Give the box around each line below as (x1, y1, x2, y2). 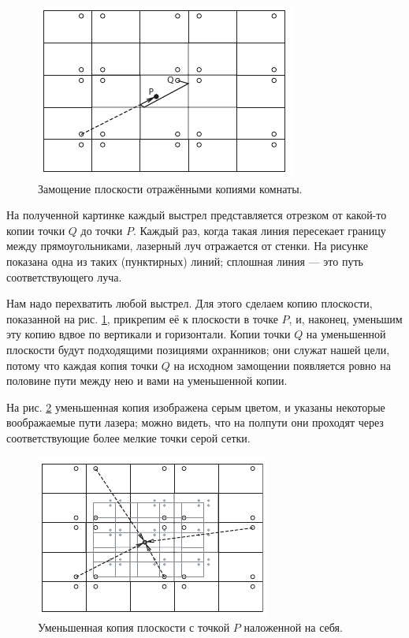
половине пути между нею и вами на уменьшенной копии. (6, 372, 288, 389)
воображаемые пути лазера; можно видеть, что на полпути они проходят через (6, 414, 384, 431)
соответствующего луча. (6, 268, 122, 285)
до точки (80, 222, 123, 238)
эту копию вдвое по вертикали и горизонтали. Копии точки (6, 326, 291, 342)
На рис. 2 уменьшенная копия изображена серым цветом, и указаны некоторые (6, 398, 385, 415)
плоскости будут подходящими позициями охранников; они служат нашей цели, (6, 341, 390, 357)
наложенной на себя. (244, 619, 343, 636)
